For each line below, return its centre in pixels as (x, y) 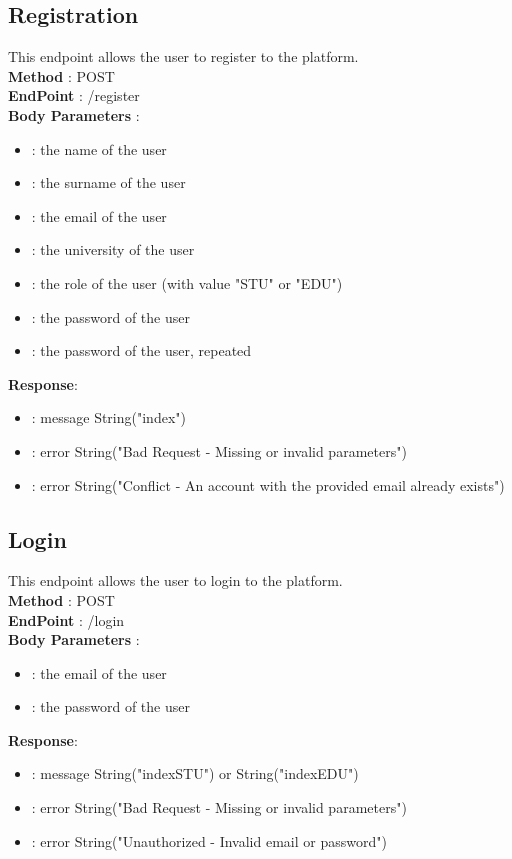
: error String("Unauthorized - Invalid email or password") (209, 840)
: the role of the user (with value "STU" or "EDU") (187, 282)
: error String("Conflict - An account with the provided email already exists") (268, 484)
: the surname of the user (108, 182)
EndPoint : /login (66, 619)
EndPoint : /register (74, 95)
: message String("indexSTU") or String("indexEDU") (195, 773)
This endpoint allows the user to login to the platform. (175, 580)
